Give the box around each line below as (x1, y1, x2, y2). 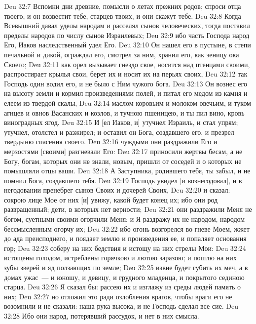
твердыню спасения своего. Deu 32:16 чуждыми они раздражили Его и (4, 136, 218, 147)
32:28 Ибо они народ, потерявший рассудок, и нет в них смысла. (4, 311, 199, 321)
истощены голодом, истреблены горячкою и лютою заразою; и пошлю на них (4, 252, 237, 263)
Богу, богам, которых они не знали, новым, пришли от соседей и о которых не (4, 156, 242, 166)
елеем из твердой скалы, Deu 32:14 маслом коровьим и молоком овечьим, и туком (4, 97, 251, 108)
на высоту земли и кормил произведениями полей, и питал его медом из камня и (4, 88, 248, 98)
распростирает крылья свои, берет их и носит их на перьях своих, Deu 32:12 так (4, 69, 248, 79)
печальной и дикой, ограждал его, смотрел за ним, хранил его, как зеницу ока (4, 49, 239, 59)
